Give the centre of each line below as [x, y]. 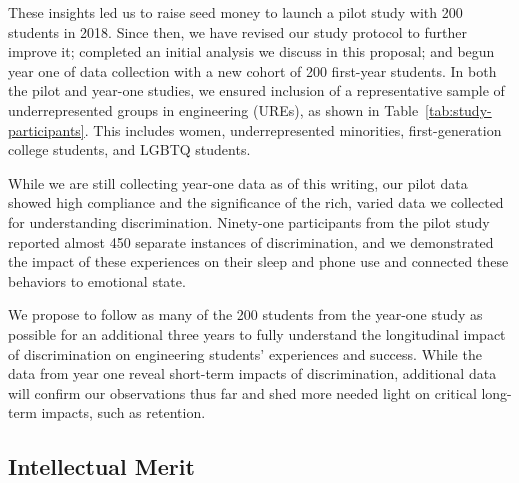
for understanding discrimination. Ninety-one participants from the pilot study [249, 221]
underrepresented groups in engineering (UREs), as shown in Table [213, 109]
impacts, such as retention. [123, 412]
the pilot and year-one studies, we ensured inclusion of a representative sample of [256, 90]
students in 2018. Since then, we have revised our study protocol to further [238, 31]
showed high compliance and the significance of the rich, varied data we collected [256, 202]
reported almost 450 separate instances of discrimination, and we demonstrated [251, 241]
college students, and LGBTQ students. [129, 149]
